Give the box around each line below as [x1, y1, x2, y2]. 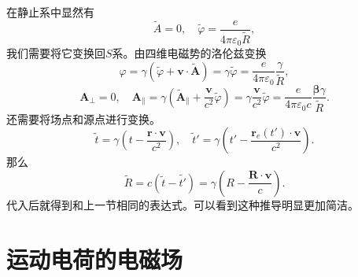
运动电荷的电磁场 [6, 242, 183, 275]
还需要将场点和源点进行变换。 [6, 110, 161, 127]
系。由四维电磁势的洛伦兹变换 [112, 45, 267, 61]
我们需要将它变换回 [6, 45, 105, 61]
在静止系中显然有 [6, 4, 94, 20]
